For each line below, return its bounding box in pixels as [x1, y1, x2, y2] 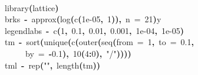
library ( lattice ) [5, 1, 59, 13]
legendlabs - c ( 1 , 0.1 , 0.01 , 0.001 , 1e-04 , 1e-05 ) [5, 24, 184, 36]
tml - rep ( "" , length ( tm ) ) [5, 59, 101, 71]
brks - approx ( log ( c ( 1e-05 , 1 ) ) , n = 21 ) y [5, 13, 161, 25]
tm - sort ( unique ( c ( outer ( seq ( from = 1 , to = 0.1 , [5, 36, 194, 48]
